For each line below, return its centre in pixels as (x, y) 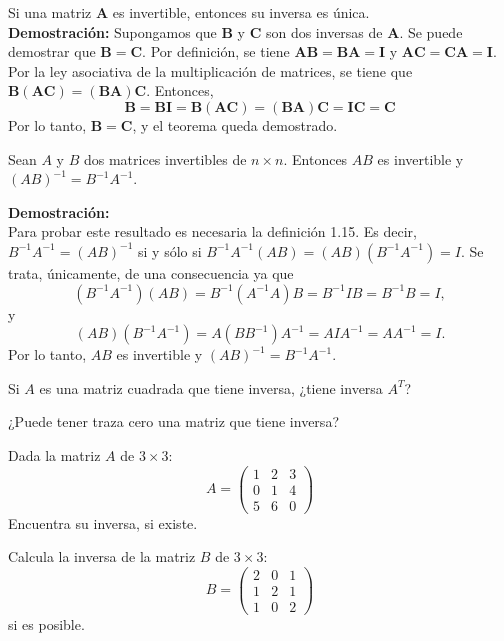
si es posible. (46, 624)
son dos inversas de (324, 31)
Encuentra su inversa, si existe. (103, 522)
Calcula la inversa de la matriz (102, 556)
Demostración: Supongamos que (112, 31)
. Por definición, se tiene (216, 51)
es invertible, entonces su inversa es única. (241, 12)
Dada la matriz (54, 454)
